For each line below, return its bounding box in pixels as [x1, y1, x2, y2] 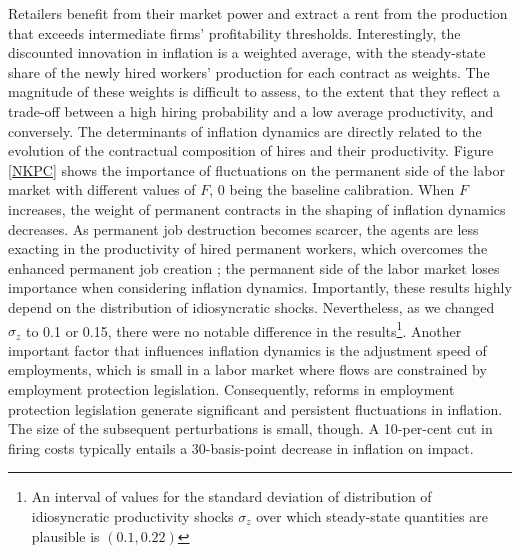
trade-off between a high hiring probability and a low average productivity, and [8, 100, 494, 121]
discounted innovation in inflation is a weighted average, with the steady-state [8, 42, 486, 63]
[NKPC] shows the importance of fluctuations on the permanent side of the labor [8, 159, 505, 180]
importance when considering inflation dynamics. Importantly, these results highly [8, 277, 512, 298]
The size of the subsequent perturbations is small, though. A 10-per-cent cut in [8, 418, 493, 439]
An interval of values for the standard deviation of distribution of [31, 486, 432, 507]
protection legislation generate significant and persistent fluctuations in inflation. [8, 398, 503, 419]
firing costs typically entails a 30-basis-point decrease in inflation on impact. [8, 437, 474, 458]
